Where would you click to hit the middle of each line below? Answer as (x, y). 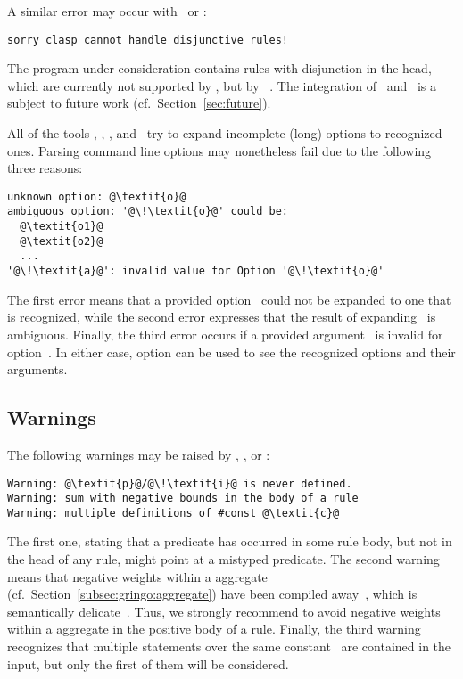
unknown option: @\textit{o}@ (97, 196)
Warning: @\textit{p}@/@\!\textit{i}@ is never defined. (180, 483)
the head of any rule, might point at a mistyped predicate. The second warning (223, 559)
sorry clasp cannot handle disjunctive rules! (148, 40)
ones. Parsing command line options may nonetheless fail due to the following (219, 150)
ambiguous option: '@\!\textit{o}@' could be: (148, 212)
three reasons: (45, 168)
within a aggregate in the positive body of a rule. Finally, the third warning (214, 629)
